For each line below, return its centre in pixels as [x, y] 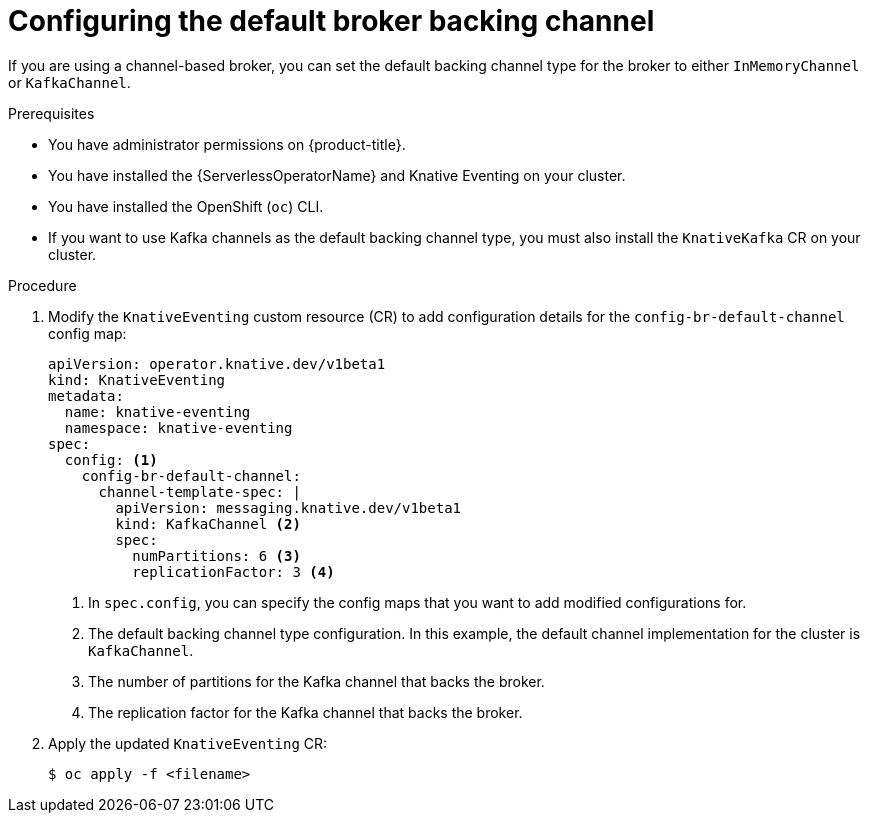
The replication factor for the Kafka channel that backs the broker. [305, 712]
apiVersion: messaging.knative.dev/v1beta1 [288, 507]
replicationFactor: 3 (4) [233, 571]
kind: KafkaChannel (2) [208, 523]
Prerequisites [51, 113]
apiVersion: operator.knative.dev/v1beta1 [217, 363]
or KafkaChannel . [69, 82]
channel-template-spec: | [199, 491]
